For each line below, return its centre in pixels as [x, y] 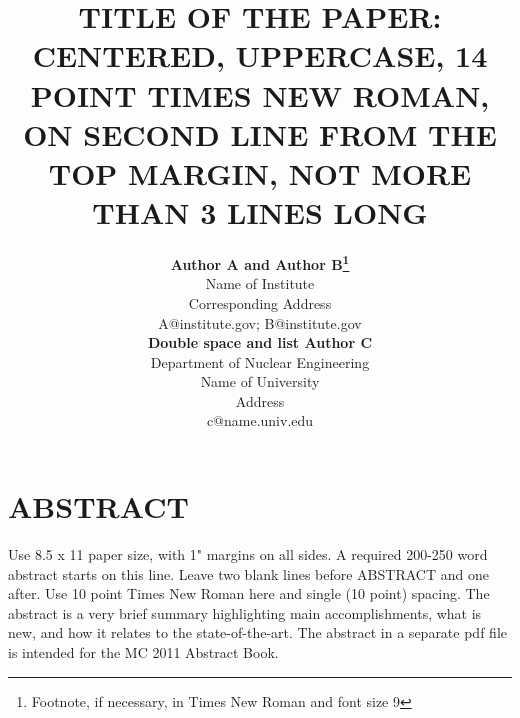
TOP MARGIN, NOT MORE [260, 172]
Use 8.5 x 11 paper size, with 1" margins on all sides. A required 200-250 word [248, 554]
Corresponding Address [260, 302]
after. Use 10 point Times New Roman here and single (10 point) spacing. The [249, 593]
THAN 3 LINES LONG [260, 212]
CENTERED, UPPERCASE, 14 [260, 55]
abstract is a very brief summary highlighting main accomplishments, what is [245, 612]
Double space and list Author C [260, 342]
